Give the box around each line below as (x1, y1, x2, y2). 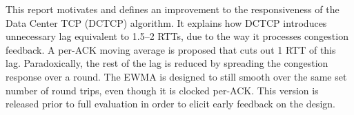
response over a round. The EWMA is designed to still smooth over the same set (6, 69, 347, 83)
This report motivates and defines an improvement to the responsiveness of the (6, 2, 340, 16)
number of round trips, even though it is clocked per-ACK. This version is (6, 83, 319, 97)
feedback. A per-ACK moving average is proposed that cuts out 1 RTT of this (6, 42, 336, 56)
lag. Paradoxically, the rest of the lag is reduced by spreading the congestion (6, 56, 328, 70)
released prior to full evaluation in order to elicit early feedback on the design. (6, 96, 335, 111)
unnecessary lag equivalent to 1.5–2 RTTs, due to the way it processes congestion (6, 29, 348, 43)
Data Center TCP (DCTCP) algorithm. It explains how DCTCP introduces (6, 15, 327, 30)
